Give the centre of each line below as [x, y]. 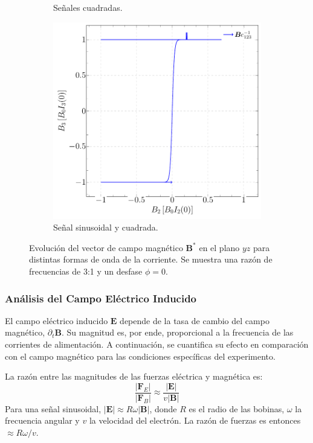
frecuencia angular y [42, 420]
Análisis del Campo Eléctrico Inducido [101, 298]
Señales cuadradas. [88, 7]
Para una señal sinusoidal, [53, 408]
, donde [163, 408]
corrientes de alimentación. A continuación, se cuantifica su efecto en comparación [157, 344]
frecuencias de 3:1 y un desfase [86, 271]
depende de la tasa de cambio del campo [195, 320]
